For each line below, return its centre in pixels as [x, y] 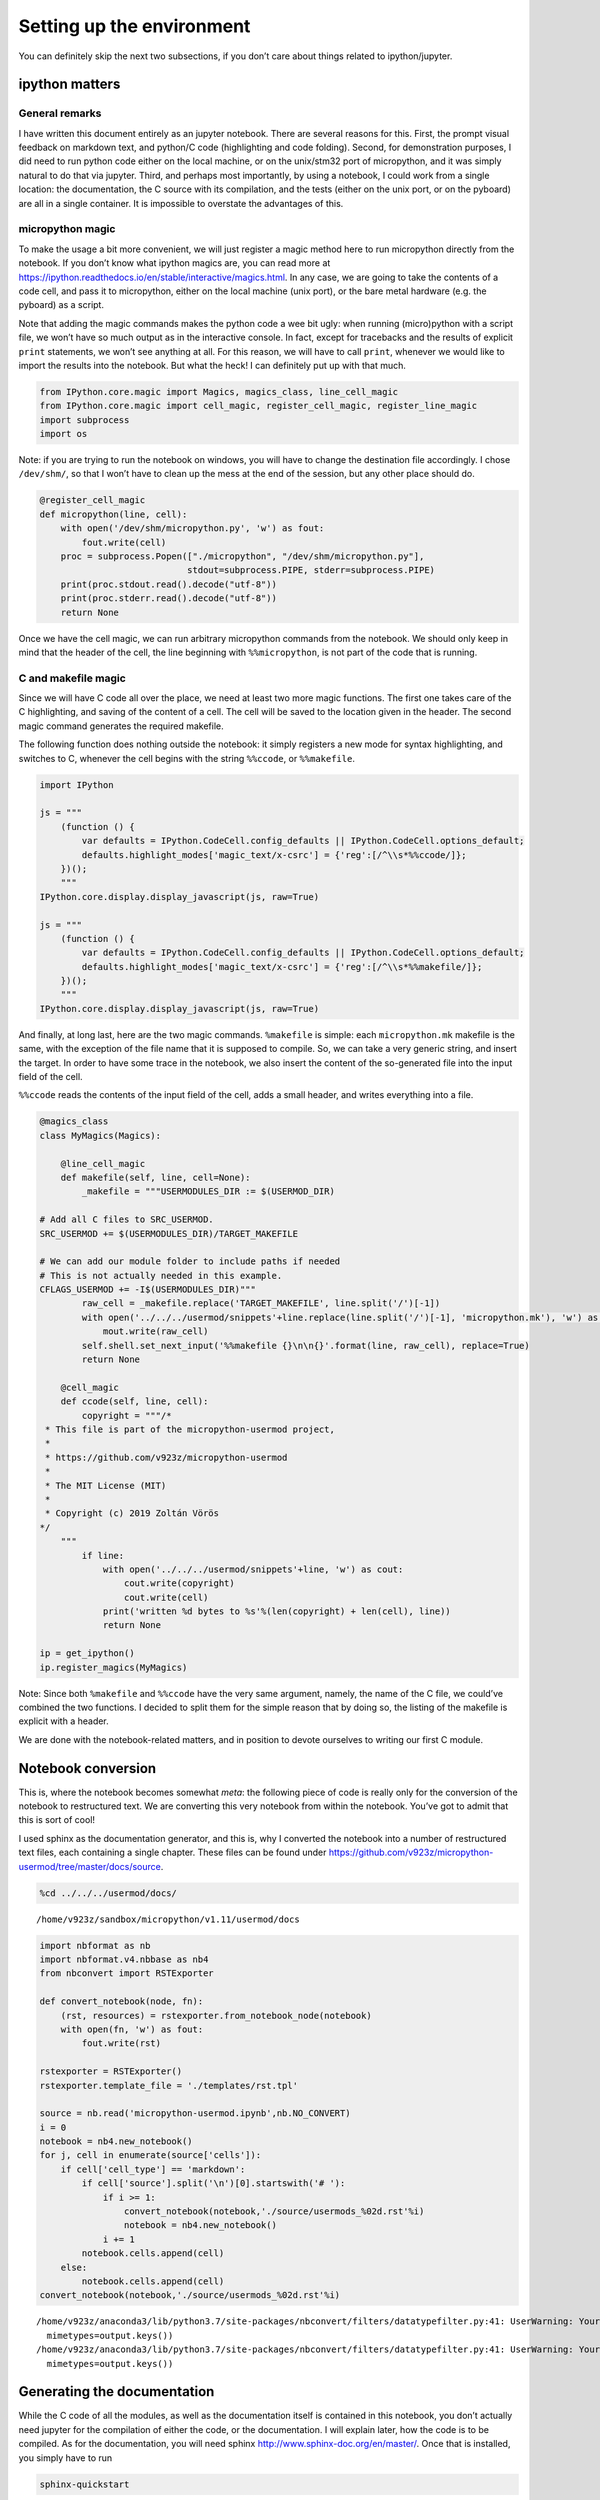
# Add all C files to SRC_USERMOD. [126, 1219]
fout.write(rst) [121, 2043]
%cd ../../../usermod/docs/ [108, 1893]
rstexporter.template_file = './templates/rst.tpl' [169, 2085]
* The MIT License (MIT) [106, 1485]
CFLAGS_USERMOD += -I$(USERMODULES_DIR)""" [148, 1289]
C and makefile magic [72, 678]
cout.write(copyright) [179, 1583]
